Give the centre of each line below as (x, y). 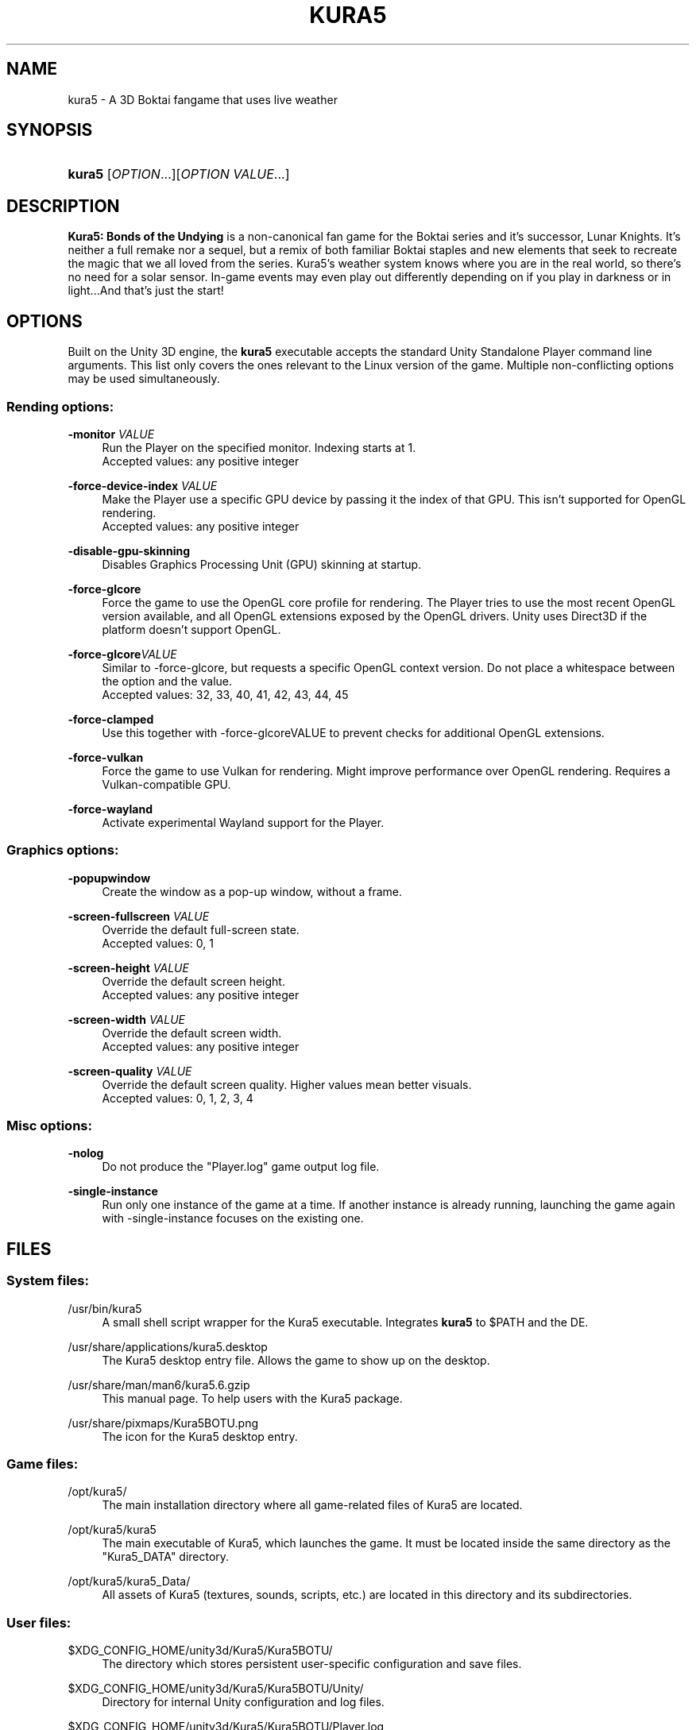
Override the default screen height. (193, 981)
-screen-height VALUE (128, 967)
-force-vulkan (106, 757)
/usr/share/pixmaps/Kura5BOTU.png (163, 1423)
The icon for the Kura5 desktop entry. (200, 1436)
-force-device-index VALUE (143, 485)
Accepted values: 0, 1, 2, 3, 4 (178, 1098)
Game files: (43, 1464)
